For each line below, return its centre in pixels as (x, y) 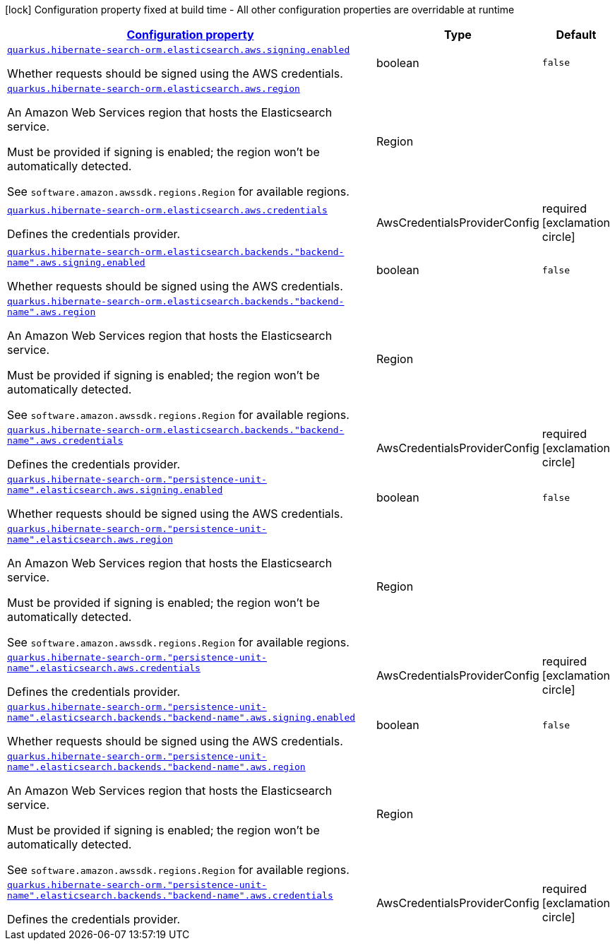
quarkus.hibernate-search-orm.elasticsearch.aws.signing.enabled (179, 50)
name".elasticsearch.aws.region (90, 539)
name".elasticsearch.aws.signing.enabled (115, 490)
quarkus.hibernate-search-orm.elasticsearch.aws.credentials (167, 210)
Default (576, 35)
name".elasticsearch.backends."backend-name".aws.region (156, 767)
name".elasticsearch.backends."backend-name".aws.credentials (170, 895)
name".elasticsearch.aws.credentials (104, 668)
